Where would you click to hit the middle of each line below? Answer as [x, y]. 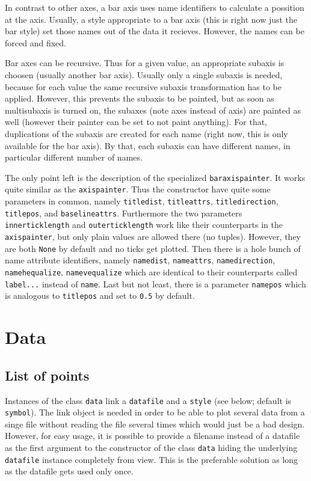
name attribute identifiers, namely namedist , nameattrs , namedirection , [140, 260]
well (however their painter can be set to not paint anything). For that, [136, 122]
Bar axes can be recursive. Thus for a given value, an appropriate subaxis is [145, 63]
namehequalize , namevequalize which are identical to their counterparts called [151, 271]
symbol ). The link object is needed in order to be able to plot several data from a [155, 412]
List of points [47, 375]
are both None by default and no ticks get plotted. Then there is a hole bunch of [153, 248]
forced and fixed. [35, 42]
